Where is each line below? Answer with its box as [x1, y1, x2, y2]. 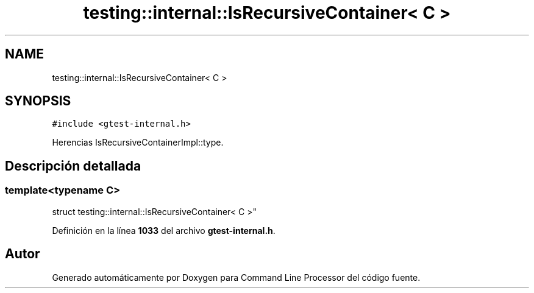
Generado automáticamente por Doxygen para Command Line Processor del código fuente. [52, 272, 421, 283]
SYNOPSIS [5, 93, 71, 109]
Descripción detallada [5, 158, 141, 174]
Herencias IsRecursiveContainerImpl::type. [52, 137, 224, 148]
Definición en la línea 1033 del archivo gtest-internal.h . [52, 225, 276, 236]
